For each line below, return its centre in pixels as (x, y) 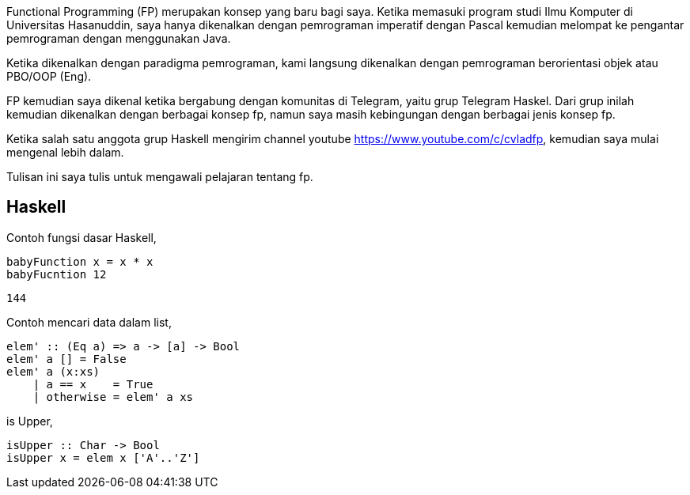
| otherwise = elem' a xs (113, 397)
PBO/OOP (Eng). (49, 76)
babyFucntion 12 (57, 274)
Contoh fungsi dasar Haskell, (82, 237)
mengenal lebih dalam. (65, 152)
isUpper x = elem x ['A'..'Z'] (103, 457)
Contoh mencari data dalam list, (89, 322)
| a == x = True (93, 384)
